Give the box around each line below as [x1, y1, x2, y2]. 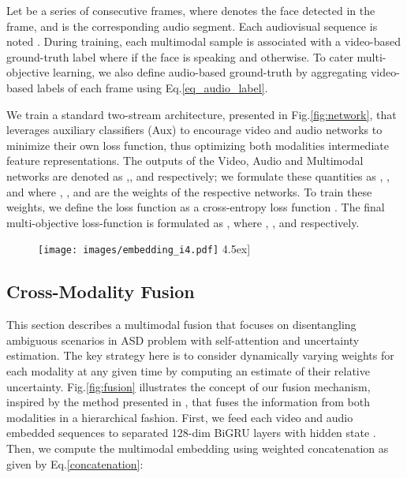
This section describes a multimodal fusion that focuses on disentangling [6, 316, 357, 333]
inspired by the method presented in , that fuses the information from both [6, 394, 370, 410]
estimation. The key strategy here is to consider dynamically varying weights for [6, 347, 394, 364]
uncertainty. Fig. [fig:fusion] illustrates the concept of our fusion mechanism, [6, 378, 371, 394]
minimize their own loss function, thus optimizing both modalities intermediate [6, 136, 389, 153]
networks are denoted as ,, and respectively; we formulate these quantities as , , [6, 167, 390, 184]
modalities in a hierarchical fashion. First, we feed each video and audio [6, 409, 353, 425]
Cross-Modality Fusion [6, 279, 195, 304]
